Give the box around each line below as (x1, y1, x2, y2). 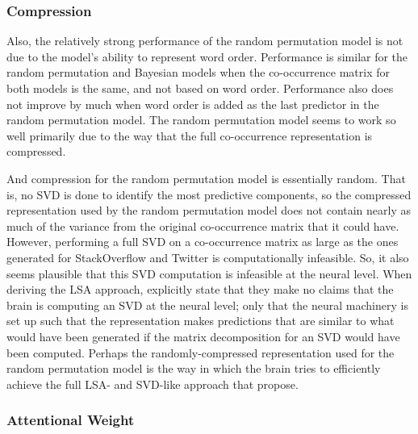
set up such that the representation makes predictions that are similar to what (6, 312, 395, 329)
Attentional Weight (6, 410, 135, 430)
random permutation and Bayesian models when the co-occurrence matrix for (6, 64, 391, 81)
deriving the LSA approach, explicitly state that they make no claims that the (6, 281, 394, 298)
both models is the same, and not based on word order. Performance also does (6, 80, 394, 96)
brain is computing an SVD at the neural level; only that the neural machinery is (6, 296, 408, 313)
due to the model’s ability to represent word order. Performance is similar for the (6, 48, 408, 65)
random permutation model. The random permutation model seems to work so (6, 111, 396, 128)
